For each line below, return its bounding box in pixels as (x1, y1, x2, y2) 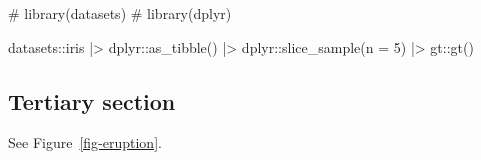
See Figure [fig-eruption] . (8, 132, 162, 153)
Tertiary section (8, 85, 176, 116)
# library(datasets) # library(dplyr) (8, 3, 232, 23)
